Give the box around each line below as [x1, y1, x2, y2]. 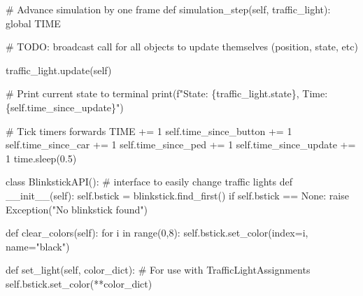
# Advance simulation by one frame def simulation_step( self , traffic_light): [6, 2, 331, 16]
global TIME [6, 15, 61, 30]
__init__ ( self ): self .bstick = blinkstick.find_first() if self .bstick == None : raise [6, 188, 349, 202]
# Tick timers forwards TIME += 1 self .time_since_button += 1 [6, 123, 292, 138]
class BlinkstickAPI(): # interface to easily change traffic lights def [6, 174, 292, 189]
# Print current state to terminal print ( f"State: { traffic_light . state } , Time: [6, 86, 328, 101]
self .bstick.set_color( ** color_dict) [6, 276, 152, 290]
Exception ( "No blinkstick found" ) [6, 202, 148, 216]
